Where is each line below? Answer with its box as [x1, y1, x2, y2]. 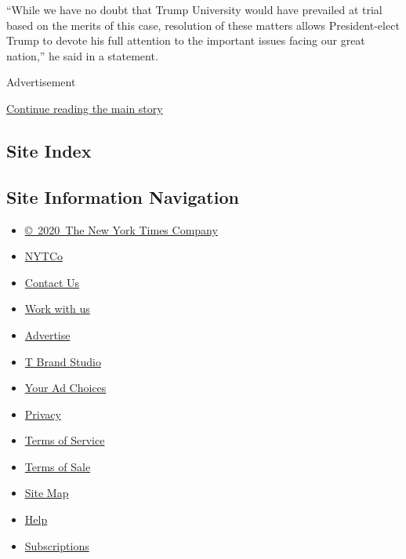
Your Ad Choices [24, 379, 107, 396]
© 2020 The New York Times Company [24, 221, 218, 238]
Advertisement [6, 74, 76, 90]
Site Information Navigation [6, 184, 239, 209]
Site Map [24, 485, 69, 501]
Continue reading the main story [6, 100, 163, 116]
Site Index [6, 138, 92, 162]
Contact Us [24, 274, 80, 290]
